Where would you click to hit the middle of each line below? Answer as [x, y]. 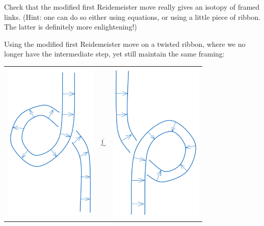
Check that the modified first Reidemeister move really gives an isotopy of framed [132, 7]
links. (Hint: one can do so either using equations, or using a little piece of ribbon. [132, 17]
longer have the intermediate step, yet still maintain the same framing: [114, 54]
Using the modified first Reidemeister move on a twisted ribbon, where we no [125, 44]
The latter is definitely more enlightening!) [71, 27]
